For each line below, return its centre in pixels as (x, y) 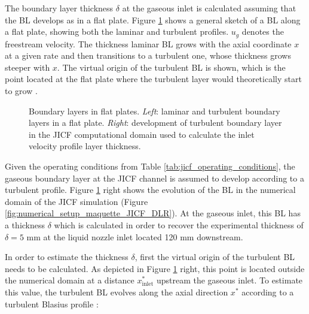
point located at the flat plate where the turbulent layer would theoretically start (153, 79)
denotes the (263, 31)
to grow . (21, 91)
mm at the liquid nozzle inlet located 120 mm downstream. (135, 236)
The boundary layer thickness (59, 8)
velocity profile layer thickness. (85, 146)
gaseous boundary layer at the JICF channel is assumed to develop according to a (154, 178)
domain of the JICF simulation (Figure (77, 201)
